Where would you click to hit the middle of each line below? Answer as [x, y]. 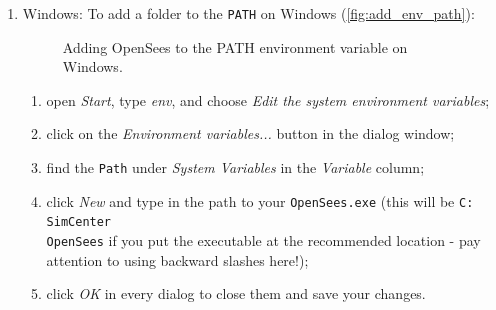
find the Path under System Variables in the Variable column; [235, 167]
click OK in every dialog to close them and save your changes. [236, 293]
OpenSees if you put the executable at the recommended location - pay [263, 240]
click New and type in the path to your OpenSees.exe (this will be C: [260, 200]
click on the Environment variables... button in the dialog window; [250, 133]
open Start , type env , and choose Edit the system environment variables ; [268, 99]
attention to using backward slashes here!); [177, 259]
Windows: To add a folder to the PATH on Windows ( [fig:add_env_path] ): [248, 13]
